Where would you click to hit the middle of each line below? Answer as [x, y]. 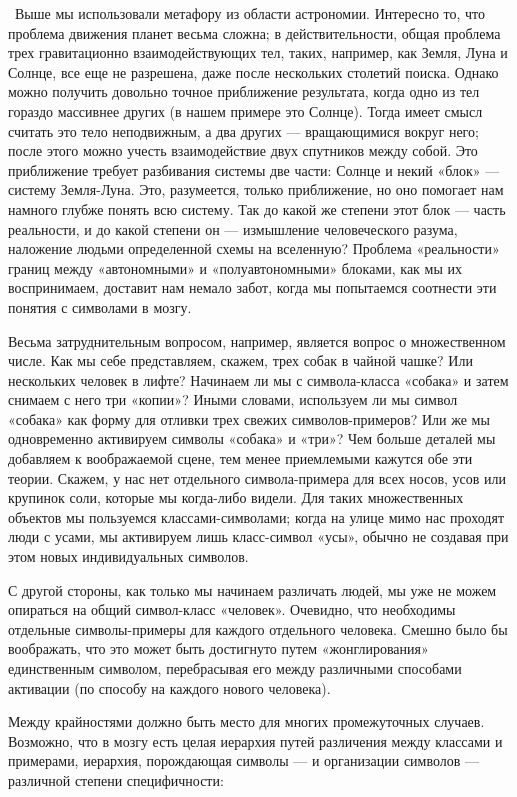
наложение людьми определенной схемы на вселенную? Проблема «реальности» [254, 248]
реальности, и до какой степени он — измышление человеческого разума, [233, 228]
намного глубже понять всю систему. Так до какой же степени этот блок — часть [257, 208]
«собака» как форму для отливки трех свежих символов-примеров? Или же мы [249, 418]
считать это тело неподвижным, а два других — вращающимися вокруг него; [243, 130]
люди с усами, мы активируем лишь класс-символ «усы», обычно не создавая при [258, 536]
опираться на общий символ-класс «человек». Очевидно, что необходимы [232, 609]
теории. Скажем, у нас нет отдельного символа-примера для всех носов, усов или [257, 477]
